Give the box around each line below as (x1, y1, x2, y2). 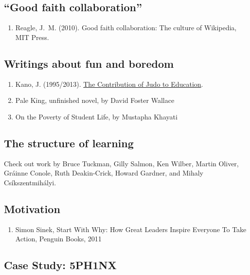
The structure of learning (4, 135, 134, 150)
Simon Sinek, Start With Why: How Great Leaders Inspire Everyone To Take (15, 224, 247, 234)
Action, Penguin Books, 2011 (15, 234, 102, 244)
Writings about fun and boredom (4, 56, 174, 71)
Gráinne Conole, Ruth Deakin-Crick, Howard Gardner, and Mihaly (4, 168, 203, 178)
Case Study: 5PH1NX (4, 257, 117, 273)
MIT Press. (15, 32, 49, 42)
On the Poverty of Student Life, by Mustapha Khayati (15, 111, 178, 121)
